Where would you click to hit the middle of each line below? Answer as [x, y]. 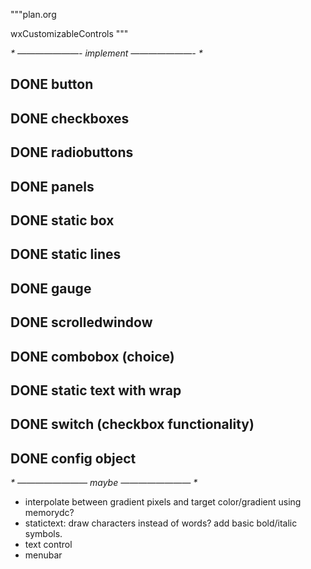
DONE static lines [66, 254]
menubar [43, 555]
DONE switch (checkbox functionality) [132, 424]
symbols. [43, 534]
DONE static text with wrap [96, 390]
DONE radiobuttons [72, 152]
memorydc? [49, 513]
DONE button [52, 84]
